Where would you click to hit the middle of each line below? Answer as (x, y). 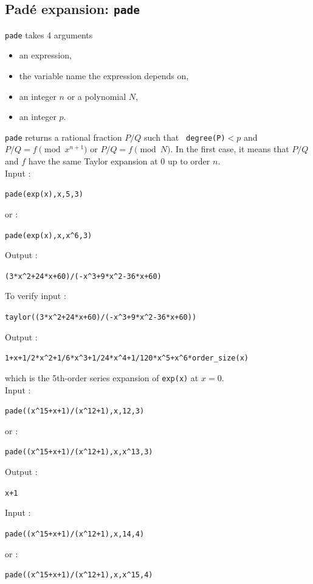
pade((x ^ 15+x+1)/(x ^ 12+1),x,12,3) (75, 411)
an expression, (45, 55)
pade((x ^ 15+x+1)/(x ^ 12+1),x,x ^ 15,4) (79, 575)
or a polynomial (97, 96)
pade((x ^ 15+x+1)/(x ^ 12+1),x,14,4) (75, 534)
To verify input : (36, 296)
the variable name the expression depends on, (104, 76)
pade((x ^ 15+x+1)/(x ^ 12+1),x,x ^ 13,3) (79, 452)
